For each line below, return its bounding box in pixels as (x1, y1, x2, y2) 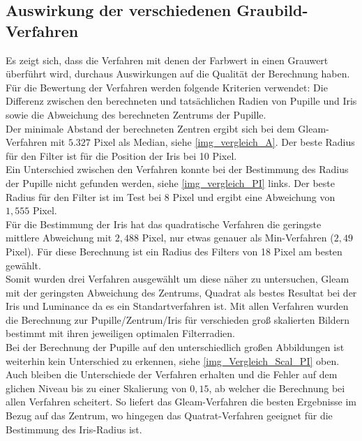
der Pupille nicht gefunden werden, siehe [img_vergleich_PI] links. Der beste (6, 175, 335, 190)
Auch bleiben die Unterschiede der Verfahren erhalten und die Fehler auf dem (6, 367, 338, 382)
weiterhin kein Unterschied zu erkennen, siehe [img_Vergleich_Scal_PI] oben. (6, 353, 340, 368)
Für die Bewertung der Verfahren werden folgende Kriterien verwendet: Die (6, 80, 328, 94)
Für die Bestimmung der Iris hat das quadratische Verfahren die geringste (6, 216, 322, 231)
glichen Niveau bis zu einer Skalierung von (6, 380, 187, 395)
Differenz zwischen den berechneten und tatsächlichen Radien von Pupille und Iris (6, 94, 357, 108)
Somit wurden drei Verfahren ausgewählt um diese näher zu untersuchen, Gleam (6, 271, 349, 286)
